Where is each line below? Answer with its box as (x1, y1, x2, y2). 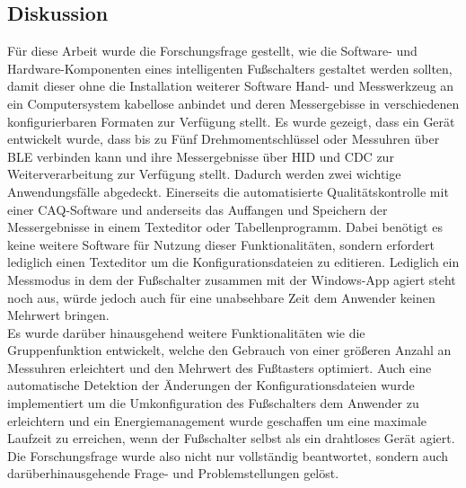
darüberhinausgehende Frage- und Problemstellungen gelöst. (7, 464, 339, 483)
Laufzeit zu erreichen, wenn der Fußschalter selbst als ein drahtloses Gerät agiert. (7, 429, 455, 448)
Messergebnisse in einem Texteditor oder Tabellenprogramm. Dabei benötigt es (7, 217, 443, 236)
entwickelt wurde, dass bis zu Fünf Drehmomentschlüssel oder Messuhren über (7, 129, 440, 148)
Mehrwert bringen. (7, 306, 110, 324)
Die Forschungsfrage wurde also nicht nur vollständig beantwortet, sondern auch (7, 446, 449, 465)
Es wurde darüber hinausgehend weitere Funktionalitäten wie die (7, 323, 365, 342)
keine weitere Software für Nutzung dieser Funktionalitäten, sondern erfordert (7, 235, 435, 253)
